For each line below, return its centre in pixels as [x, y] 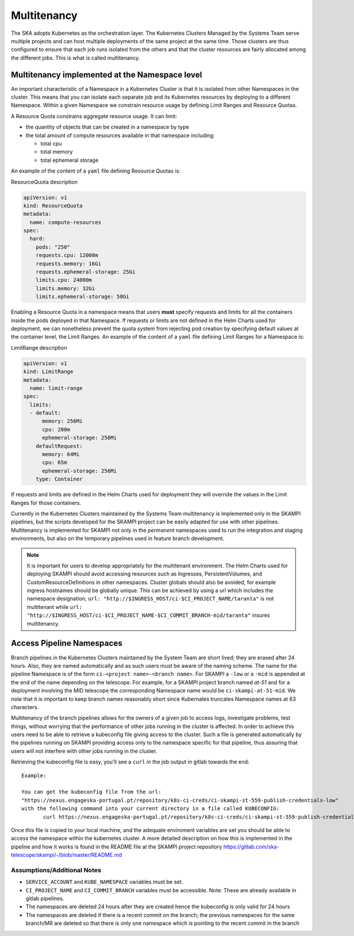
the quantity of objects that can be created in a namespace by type [107, 127]
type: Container [59, 479]
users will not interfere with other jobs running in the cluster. [84, 751]
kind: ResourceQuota [53, 206]
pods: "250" [53, 247]
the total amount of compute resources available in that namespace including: [120, 135]
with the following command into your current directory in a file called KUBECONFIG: [150, 809]
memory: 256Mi [62, 421]
